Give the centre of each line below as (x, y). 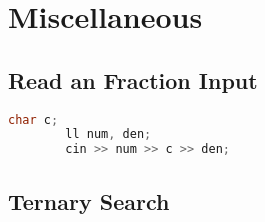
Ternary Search (89, 200)
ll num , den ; (108, 134)
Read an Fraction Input (133, 79)
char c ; (33, 119)
